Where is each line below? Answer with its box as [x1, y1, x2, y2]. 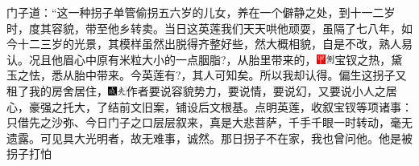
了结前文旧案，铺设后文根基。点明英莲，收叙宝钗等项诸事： [96, 98, 413, 115]
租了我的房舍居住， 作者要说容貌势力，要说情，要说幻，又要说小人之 [6, 82, 386, 99]
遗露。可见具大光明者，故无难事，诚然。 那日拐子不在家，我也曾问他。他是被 [6, 129, 413, 146]
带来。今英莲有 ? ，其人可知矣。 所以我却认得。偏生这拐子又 [96, 67, 407, 83]
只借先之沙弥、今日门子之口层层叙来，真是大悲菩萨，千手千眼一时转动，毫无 [6, 114, 413, 131]
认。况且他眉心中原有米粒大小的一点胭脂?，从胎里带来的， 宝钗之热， [6, 51, 392, 67]
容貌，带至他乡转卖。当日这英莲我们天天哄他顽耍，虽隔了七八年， [51, 19, 401, 36]
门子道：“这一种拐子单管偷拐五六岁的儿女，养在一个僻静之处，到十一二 [6, 4, 384, 20]
